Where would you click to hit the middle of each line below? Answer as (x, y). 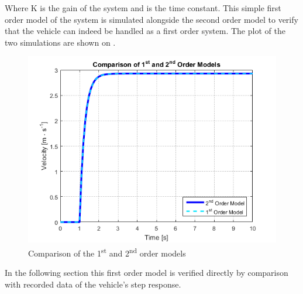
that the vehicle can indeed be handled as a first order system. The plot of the (145, 31)
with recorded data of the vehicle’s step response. (93, 284)
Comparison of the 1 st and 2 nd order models (107, 252)
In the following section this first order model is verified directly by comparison (147, 273)
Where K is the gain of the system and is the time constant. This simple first (143, 8)
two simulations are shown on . (60, 42)
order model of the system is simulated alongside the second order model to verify (151, 19)
